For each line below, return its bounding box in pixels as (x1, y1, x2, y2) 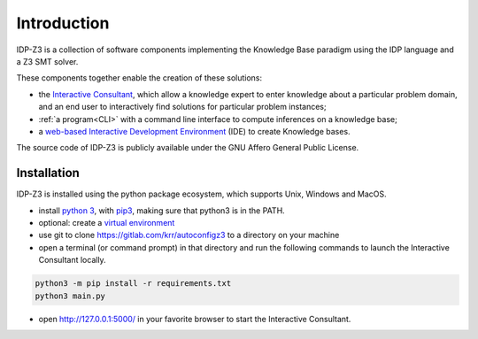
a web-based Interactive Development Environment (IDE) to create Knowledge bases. (38, 126, 351, 136)
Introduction (16, 13, 110, 33)
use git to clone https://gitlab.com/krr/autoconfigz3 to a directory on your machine (38, 230, 340, 241)
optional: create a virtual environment (38, 217, 175, 227)
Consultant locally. (38, 255, 106, 266)
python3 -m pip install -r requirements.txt (35, 279, 232, 289)
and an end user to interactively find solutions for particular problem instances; (38, 102, 327, 112)
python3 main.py (35, 290, 106, 301)
